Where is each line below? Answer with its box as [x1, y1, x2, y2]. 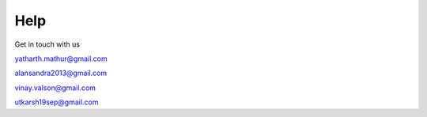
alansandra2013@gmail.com [14, 68, 108, 78]
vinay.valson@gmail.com [14, 83, 96, 92]
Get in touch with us [14, 40, 81, 49]
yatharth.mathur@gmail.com [14, 54, 108, 63]
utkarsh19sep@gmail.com [14, 97, 99, 107]
